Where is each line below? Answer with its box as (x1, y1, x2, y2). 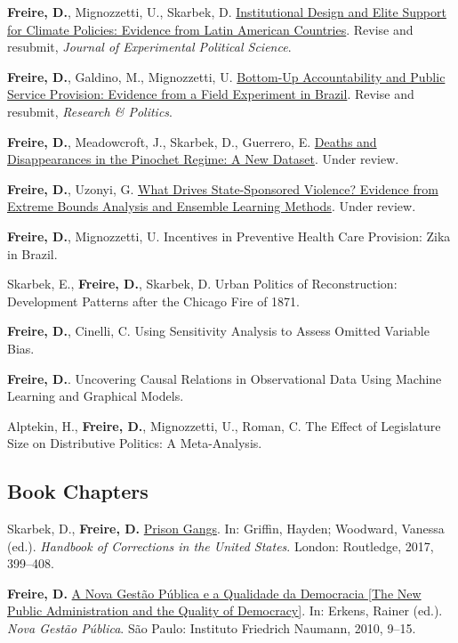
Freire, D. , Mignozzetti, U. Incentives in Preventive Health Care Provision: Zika (7, 226, 451, 245)
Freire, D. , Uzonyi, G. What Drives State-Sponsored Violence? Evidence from (7, 179, 438, 198)
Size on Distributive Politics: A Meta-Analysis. (7, 434, 262, 452)
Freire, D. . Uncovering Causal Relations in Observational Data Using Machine (7, 369, 442, 387)
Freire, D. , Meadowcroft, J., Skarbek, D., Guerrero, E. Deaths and (7, 132, 377, 151)
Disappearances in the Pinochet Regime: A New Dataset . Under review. (7, 150, 399, 168)
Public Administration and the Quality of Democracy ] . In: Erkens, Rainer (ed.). (7, 601, 443, 620)
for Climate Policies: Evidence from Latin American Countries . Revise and (7, 20, 414, 38)
